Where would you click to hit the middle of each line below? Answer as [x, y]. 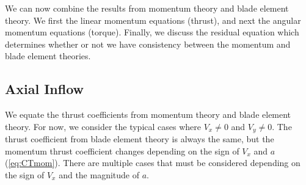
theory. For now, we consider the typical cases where [103, 126]
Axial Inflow [45, 89]
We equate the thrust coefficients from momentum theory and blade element [148, 114]
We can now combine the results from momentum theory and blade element [147, 8]
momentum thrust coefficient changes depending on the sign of [122, 151]
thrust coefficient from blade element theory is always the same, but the [140, 139]
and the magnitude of [99, 175]
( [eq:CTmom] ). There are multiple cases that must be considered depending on [153, 163]
